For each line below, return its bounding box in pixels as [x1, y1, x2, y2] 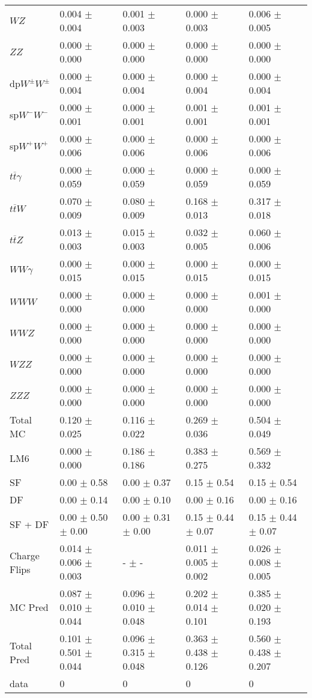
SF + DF [10, 517, 49, 531]
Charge [10, 548, 40, 562]
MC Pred [10, 600, 49, 614]
